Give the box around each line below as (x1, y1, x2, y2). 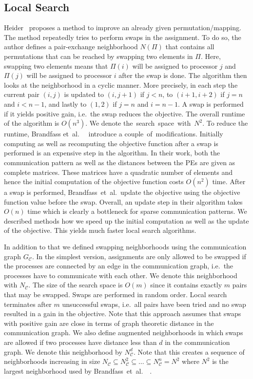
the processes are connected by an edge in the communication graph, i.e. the (4, 261, 234, 271)
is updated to (64, 89, 104, 99)
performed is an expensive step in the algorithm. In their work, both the (4, 148, 220, 158)
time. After (212, 176, 246, 187)
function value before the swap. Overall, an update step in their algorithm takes (4, 196, 243, 207)
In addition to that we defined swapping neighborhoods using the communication (4, 242, 247, 252)
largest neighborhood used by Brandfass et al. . (4, 365, 152, 376)
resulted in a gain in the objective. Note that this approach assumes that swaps (4, 308, 241, 319)
